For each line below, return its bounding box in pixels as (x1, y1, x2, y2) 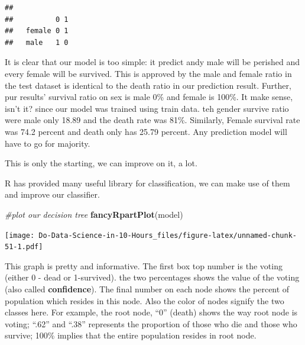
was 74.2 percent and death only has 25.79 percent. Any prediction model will (5, 125, 287, 137)
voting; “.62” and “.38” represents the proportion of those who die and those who (5, 317, 297, 330)
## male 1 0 (5, 38, 69, 47)
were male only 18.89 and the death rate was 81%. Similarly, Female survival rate (5, 114, 300, 126)
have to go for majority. (5, 137, 90, 149)
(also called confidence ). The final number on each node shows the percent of (5, 283, 290, 295)
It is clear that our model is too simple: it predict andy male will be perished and (5, 56, 300, 68)
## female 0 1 (5, 27, 69, 36)
